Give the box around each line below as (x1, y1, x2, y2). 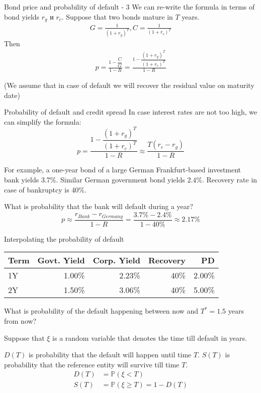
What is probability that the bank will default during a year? (4, 201, 193, 212)
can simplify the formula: (4, 116, 81, 127)
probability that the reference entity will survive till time (4, 359, 180, 369)
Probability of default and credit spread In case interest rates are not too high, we (4, 107, 257, 117)
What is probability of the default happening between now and (4, 306, 198, 316)
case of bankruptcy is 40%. (4, 184, 86, 194)
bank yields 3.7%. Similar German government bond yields (4, 174, 185, 184)
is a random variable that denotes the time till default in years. (52, 332, 247, 343)
